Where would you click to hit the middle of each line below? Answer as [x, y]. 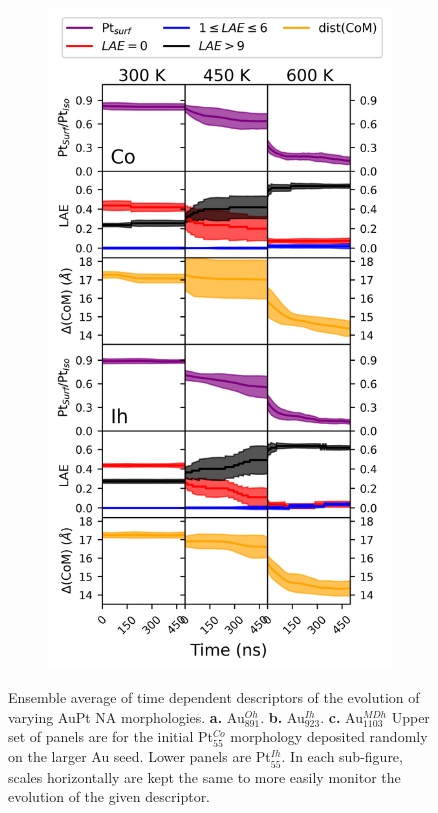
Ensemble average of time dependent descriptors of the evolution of [214, 697]
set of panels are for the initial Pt [110, 736]
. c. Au [341, 716]
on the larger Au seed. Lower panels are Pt [139, 756]
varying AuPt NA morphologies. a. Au [126, 716]
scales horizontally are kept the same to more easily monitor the [204, 776]
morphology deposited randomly [329, 736]
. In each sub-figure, [342, 756]
